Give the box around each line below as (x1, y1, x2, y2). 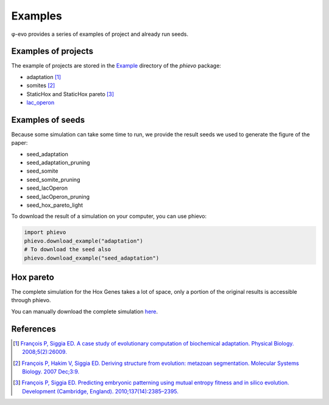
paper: (11, 139, 28, 147)
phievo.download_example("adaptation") (24, 237, 143, 244)
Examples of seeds (11, 114, 85, 125)
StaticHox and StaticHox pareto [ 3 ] (26, 90, 115, 97)
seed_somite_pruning (26, 176, 80, 183)
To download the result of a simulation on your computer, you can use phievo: (11, 213, 207, 220)
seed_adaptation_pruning (26, 159, 91, 167)
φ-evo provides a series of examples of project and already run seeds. (11, 30, 189, 38)
